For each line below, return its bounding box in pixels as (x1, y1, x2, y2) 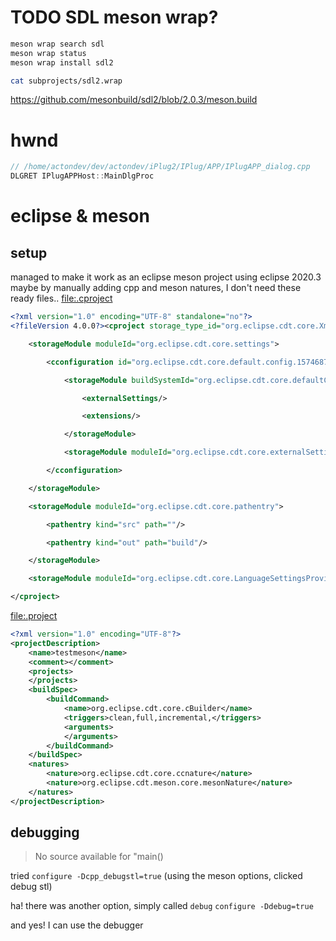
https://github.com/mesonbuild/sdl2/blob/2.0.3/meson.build (10, 94, 258, 106)
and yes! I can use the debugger (10, 919, 144, 931)
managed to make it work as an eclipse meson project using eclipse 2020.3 (10, 271, 322, 283)
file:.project (10, 610, 58, 621)
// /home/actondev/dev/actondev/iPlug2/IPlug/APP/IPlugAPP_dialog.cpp (10, 162, 311, 172)
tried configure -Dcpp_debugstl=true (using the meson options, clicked (10, 870, 303, 882)
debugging (10, 824, 80, 841)
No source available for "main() (34, 851, 164, 863)
